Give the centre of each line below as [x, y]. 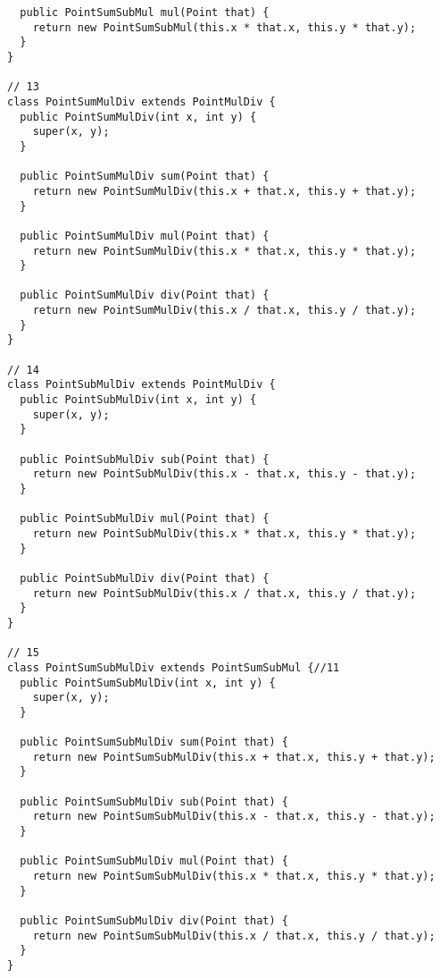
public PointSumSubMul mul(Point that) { [145, 13]
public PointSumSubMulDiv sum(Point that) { [154, 742]
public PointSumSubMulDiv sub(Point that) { [154, 801]
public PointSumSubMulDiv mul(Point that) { [154, 861]
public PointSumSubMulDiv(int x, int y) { [148, 683]
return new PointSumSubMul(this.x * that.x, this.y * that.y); [224, 27]
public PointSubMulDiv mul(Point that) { [145, 519]
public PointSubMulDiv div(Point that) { [145, 578]
